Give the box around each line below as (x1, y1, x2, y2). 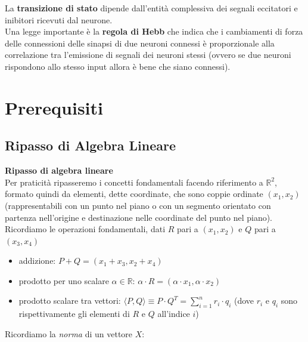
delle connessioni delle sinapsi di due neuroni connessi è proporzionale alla (5, 36, 275, 49)
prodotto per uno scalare (18, 274, 109, 286)
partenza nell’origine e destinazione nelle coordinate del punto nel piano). (5, 211, 273, 223)
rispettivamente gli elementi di (18, 307, 130, 320)
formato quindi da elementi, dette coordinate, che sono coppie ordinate (5, 187, 263, 200)
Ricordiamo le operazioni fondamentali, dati (5, 223, 166, 235)
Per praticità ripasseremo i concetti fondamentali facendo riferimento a (5, 175, 263, 188)
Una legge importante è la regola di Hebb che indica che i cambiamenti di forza (5, 25, 303, 38)
